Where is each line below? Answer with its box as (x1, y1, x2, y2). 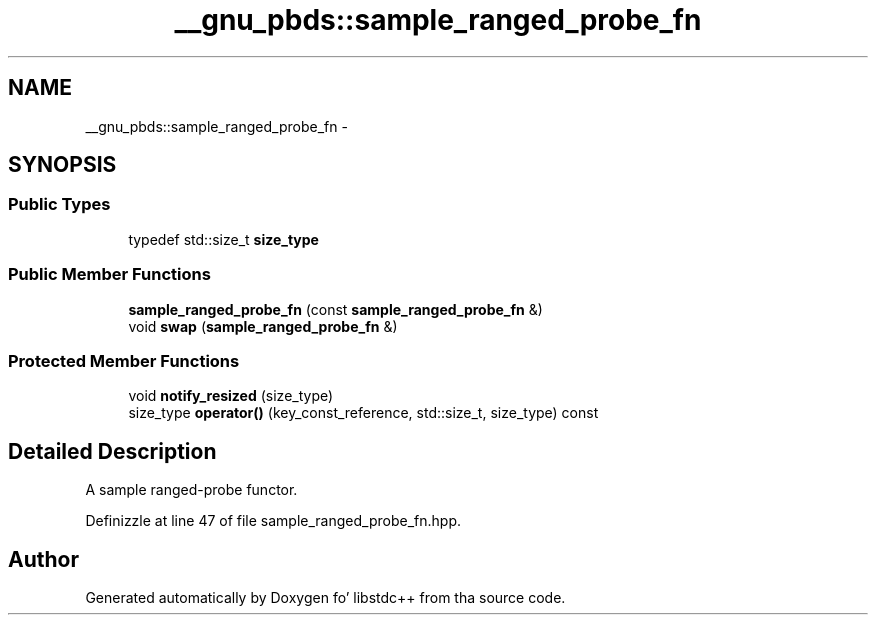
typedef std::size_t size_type (128, 230, 319, 248)
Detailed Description (8, 438, 217, 464)
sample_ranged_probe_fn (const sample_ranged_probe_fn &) (128, 300, 543, 318)
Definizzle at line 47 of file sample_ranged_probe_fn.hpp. (85, 512, 461, 530)
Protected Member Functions (8, 350, 240, 371)
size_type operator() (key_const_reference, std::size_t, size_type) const (128, 404, 599, 422)
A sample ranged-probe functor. (85, 481, 298, 499)
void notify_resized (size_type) (128, 387, 334, 405)
